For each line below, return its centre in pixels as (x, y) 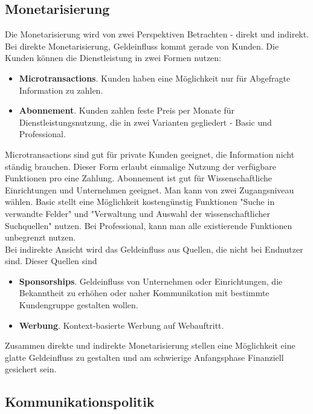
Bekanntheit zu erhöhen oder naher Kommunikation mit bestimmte (144, 293)
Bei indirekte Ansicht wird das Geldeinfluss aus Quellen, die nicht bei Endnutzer (154, 249)
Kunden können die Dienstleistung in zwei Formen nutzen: (113, 58)
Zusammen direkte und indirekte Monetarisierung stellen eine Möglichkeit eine (150, 345)
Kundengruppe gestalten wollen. (79, 305)
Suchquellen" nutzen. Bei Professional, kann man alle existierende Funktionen (149, 225)
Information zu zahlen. (61, 90)
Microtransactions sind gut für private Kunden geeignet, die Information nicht (150, 154)
